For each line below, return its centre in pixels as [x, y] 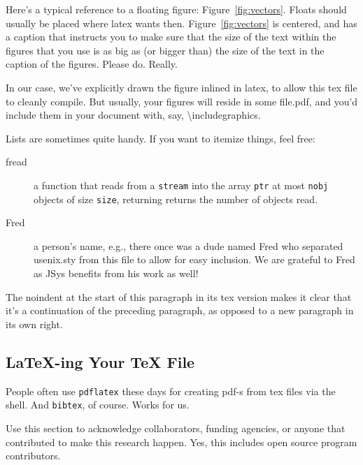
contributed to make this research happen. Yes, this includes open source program [181, 442]
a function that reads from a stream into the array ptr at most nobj [181, 185]
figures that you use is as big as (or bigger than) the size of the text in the [165, 50]
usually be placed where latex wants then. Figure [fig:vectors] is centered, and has [181, 23]
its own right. [34, 324]
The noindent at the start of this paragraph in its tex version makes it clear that [179, 296]
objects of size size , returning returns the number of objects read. [176, 199]
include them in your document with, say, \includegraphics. [133, 115]
